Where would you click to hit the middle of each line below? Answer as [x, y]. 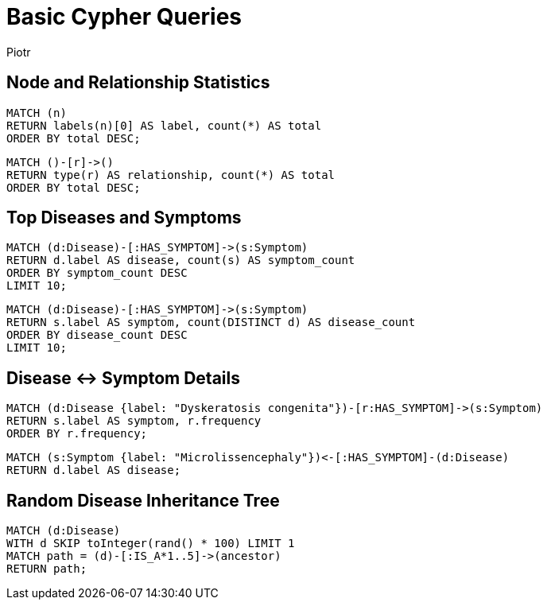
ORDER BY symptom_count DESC [97, 273]
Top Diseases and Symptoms [124, 218]
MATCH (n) [37, 113]
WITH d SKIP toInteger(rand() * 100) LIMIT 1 [151, 544]
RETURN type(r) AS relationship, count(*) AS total [171, 175]
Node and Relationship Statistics [138, 83]
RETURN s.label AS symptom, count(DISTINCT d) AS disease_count [211, 322]
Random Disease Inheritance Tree [143, 500]
